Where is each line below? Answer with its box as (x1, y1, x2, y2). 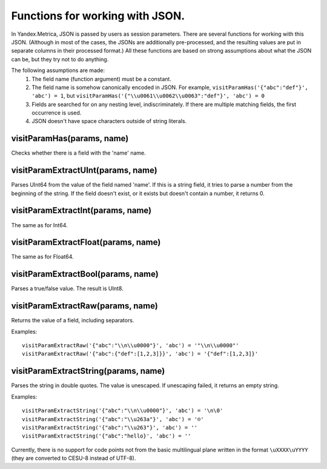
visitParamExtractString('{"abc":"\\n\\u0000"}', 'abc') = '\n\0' (22, 407, 223, 414)
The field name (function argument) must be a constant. (31, 75, 172, 82)
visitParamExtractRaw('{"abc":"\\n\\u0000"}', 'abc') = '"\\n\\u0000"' (22, 342, 239, 349)
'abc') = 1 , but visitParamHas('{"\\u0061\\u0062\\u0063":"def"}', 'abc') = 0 (31, 92, 265, 99)
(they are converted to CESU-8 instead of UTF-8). (11, 454, 136, 462)
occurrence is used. (31, 109, 82, 116)
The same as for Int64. (11, 221, 68, 228)
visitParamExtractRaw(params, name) (11, 301, 159, 311)
